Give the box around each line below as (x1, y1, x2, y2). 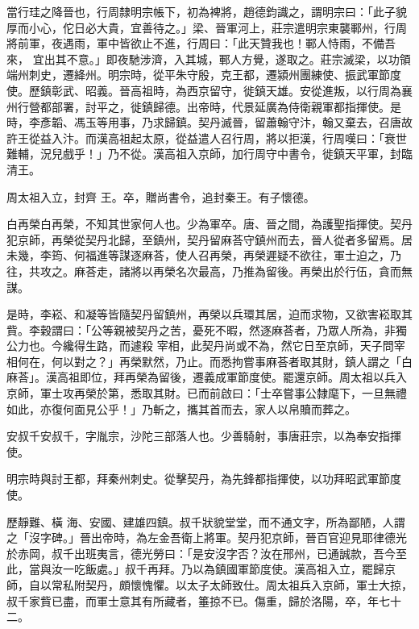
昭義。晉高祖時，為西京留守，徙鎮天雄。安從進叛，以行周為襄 (85, 81, 413, 98)
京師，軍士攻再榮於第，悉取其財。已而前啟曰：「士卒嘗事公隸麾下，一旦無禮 (6, 385, 407, 402)
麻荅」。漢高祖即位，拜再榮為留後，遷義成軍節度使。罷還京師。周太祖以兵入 (6, 369, 407, 385)
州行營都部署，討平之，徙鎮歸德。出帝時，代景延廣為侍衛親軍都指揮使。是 (6, 98, 401, 115)
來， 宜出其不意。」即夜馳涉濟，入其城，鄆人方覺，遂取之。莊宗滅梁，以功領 (6, 50, 411, 67)
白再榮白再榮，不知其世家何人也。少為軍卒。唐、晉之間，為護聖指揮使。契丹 (6, 215, 413, 232)
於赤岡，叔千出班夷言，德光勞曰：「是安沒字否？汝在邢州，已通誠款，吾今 (6, 544, 396, 561)
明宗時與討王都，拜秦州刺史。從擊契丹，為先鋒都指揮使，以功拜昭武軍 (6, 470, 379, 487)
